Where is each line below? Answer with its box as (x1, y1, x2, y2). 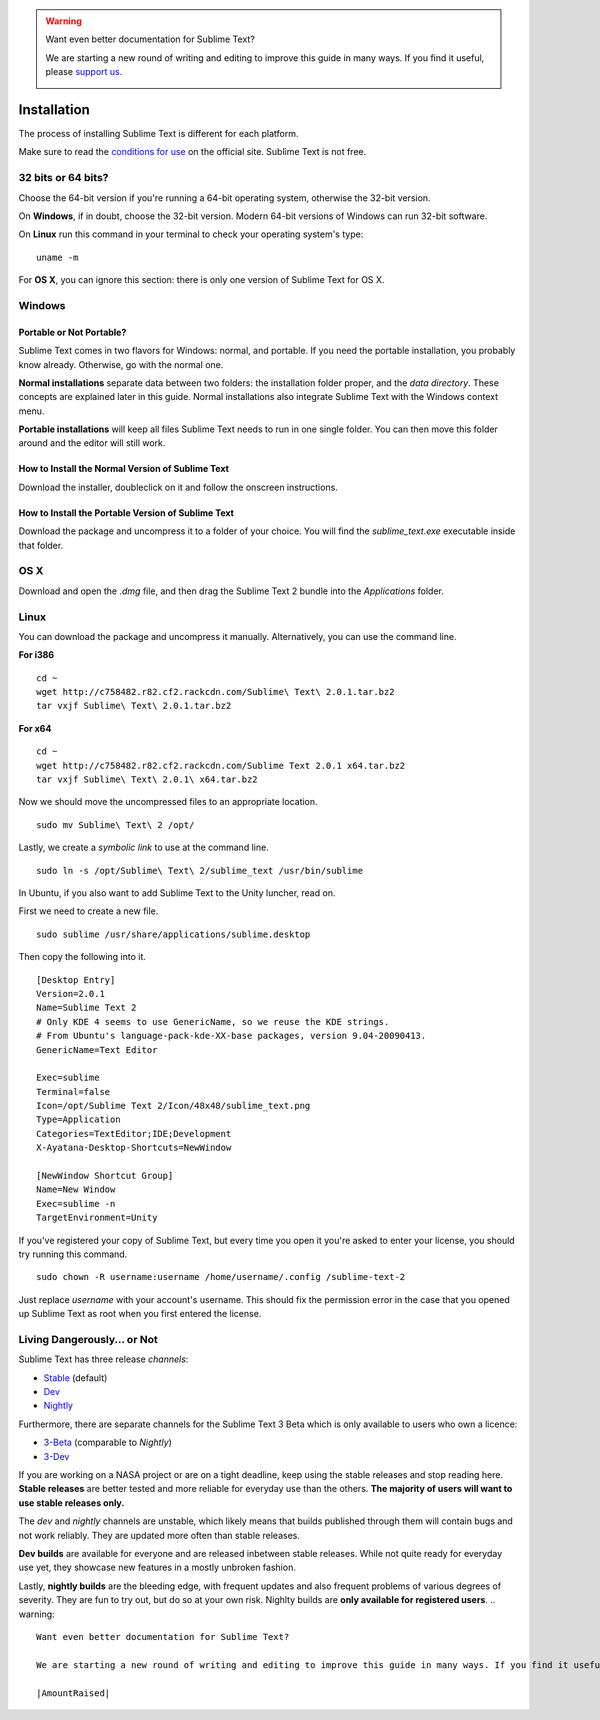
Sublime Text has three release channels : (18, 1353, 189, 1365)
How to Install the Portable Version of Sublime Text (18, 506, 235, 519)
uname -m (36, 251, 79, 263)
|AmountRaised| (36, 1687, 111, 1699)
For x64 (18, 722, 52, 734)
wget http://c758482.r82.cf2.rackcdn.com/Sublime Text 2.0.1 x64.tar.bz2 (36, 760, 406, 771)
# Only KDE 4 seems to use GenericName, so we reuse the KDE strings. (36, 1016, 390, 1027)
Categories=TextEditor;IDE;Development (36, 1128, 232, 1139)
